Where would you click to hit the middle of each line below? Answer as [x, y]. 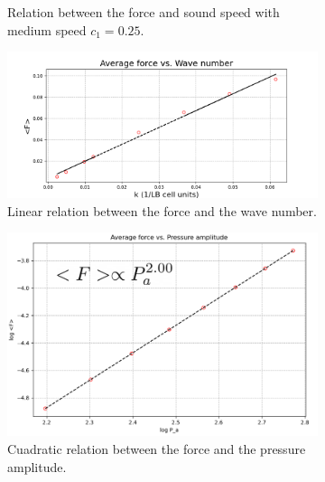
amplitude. [37, 466]
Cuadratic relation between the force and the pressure [157, 449]
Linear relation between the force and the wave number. [162, 210]
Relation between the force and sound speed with [144, 12]
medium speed [47, 29]
